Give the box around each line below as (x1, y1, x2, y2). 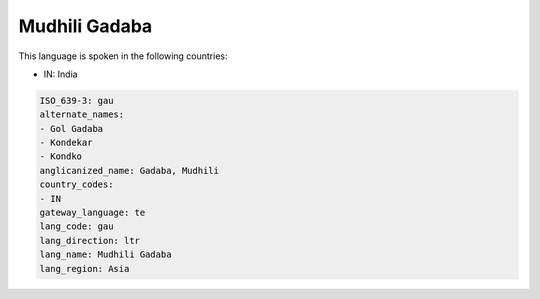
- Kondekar (39, 137, 93, 149)
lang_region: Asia (39, 263, 130, 274)
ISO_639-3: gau (39, 95, 114, 106)
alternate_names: (39, 109, 125, 120)
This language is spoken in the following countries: (18, 50, 228, 62)
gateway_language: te (39, 207, 146, 219)
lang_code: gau (39, 221, 114, 232)
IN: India (43, 68, 79, 80)
